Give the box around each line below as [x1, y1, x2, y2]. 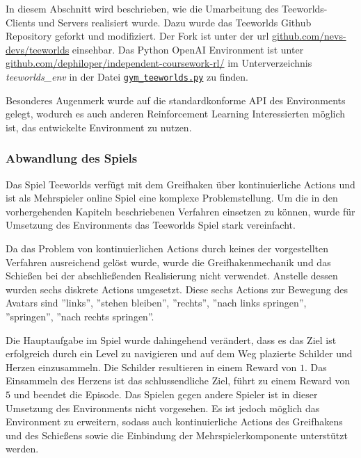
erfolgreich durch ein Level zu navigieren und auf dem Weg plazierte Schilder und [6, 346, 353, 361]
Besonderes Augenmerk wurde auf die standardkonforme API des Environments [6, 92, 346, 107]
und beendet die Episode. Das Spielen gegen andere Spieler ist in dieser [13, 386, 318, 401]
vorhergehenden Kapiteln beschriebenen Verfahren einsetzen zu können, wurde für [6, 204, 355, 218]
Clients [6, 15, 35, 29]
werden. [6, 441, 39, 456]
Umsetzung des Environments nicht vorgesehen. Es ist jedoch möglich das [6, 400, 320, 415]
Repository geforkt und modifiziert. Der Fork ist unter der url [6, 28, 269, 43]
